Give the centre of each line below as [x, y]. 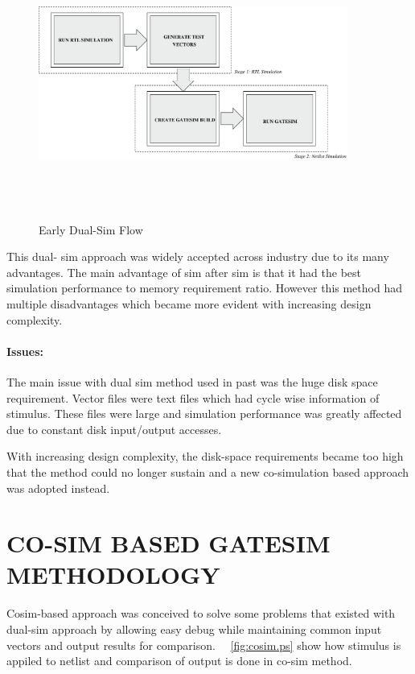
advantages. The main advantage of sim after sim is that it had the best [184, 272]
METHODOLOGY [113, 575]
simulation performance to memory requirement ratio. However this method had [204, 288]
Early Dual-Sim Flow [91, 229]
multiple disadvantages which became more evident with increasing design [189, 303]
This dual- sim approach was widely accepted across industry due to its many [198, 256]
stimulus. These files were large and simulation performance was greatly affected [204, 413]
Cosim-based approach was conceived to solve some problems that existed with [201, 613]
